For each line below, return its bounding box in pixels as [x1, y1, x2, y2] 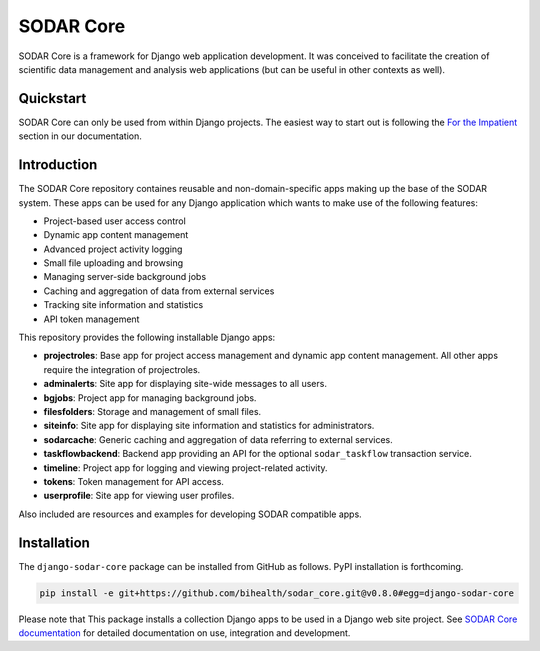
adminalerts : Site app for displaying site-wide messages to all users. [43, 378, 327, 390]
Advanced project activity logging [43, 243, 183, 255]
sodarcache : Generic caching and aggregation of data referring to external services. [43, 433, 394, 445]
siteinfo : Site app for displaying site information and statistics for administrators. [43, 420, 375, 432]
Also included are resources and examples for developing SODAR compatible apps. [18, 508, 362, 520]
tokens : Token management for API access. [43, 475, 225, 487]
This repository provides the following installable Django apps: [18, 331, 276, 344]
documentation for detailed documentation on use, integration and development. [18, 627, 351, 639]
